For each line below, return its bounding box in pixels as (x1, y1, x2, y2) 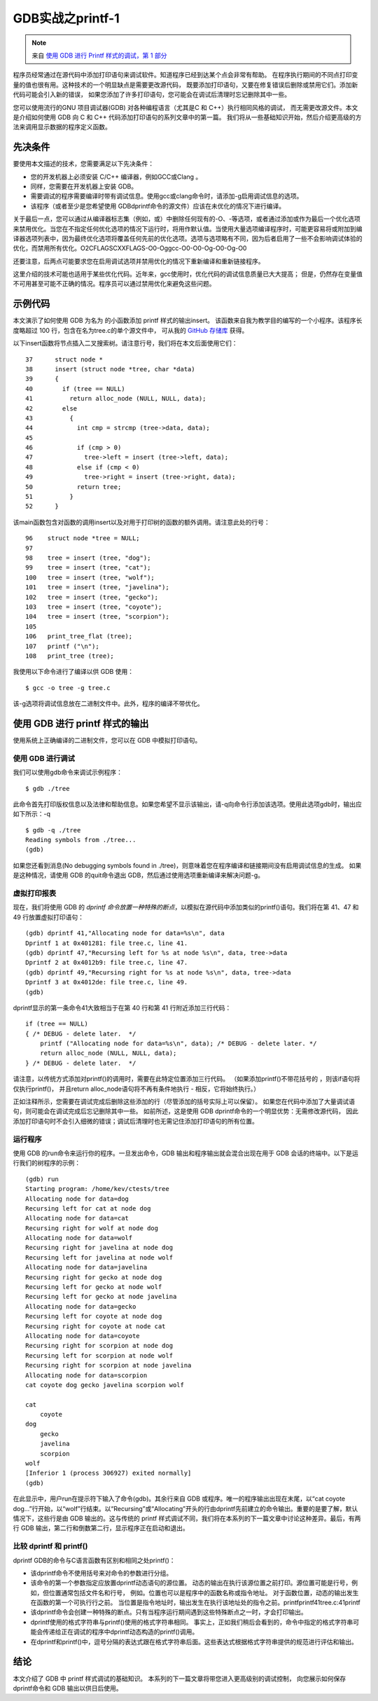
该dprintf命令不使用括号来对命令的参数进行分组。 (30, 1569, 173, 1577)
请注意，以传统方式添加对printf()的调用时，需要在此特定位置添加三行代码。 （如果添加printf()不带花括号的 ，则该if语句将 (13, 1075, 360, 1083)
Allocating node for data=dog (25, 1194, 129, 1203)
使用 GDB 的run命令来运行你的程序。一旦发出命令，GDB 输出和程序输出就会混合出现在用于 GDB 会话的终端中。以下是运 (13, 1149, 358, 1157)
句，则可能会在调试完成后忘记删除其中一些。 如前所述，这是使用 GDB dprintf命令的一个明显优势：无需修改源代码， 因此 (13, 1107, 359, 1115)
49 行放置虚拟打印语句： (13, 913, 84, 921)
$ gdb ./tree (25, 785, 70, 792)
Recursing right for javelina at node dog (25, 1244, 174, 1252)
